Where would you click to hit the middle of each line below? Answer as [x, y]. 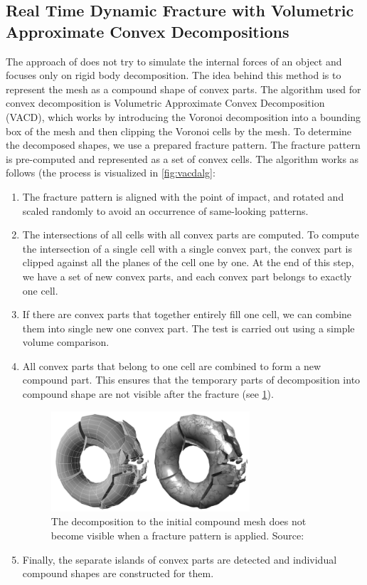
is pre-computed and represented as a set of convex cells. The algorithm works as [182, 158]
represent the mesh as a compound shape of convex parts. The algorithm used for [183, 89]
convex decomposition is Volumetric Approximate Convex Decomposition [165, 103]
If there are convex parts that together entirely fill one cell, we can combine [187, 314]
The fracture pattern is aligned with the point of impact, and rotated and [183, 196]
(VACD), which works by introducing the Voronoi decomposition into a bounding [183, 116]
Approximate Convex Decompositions [148, 31]
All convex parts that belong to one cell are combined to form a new [172, 365]
